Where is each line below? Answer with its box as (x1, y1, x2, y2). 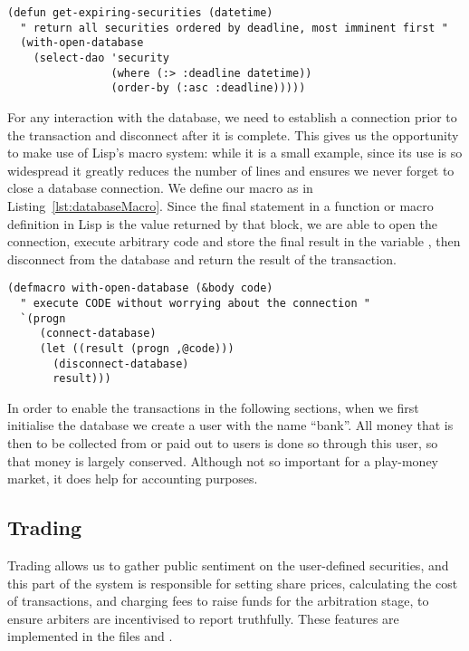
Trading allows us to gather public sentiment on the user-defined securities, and (7, 556, 449, 575)
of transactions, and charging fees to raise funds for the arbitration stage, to (7, 591, 429, 610)
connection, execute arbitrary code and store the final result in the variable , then (7, 232, 461, 251)
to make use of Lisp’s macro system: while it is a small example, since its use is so (7, 143, 463, 162)
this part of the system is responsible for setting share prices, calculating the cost (7, 573, 458, 592)
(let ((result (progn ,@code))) (39, 341, 234, 355)
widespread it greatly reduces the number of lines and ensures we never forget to (7, 160, 455, 179)
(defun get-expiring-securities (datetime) (7, 6, 273, 19)
